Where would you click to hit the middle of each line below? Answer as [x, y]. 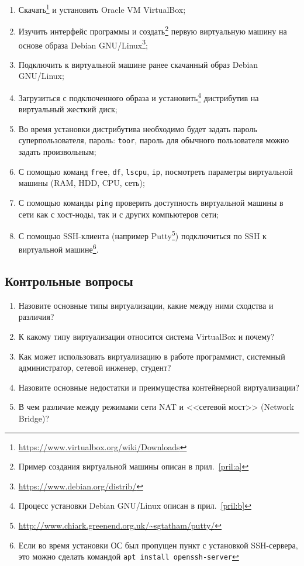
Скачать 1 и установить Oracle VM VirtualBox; [102, 8]
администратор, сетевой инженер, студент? [95, 367]
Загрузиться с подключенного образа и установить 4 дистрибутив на [139, 96]
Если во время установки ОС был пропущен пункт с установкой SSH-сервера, [158, 545]
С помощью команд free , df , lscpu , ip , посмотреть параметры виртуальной [156, 171]
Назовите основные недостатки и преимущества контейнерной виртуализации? [159, 387]
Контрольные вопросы [69, 281]
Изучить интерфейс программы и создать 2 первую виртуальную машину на [153, 30]
